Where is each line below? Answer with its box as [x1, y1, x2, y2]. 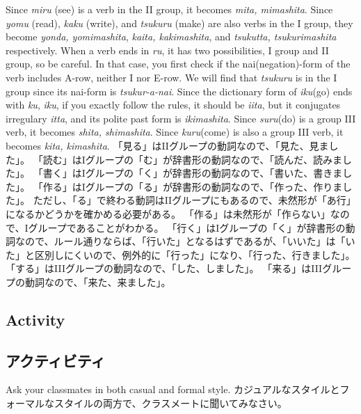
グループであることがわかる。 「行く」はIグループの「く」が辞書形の [28, 220, 346, 234]
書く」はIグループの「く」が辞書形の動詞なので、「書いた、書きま [42, 166, 343, 180]
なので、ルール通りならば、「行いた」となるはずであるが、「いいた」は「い [15, 234, 355, 248]
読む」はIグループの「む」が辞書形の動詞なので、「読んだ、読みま [42, 152, 342, 166]
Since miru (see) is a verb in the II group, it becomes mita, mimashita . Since [6, 2, 333, 16]
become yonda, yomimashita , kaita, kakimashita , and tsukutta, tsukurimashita [6, 29, 337, 44]
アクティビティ [6, 349, 106, 371]
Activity [6, 308, 65, 330]
